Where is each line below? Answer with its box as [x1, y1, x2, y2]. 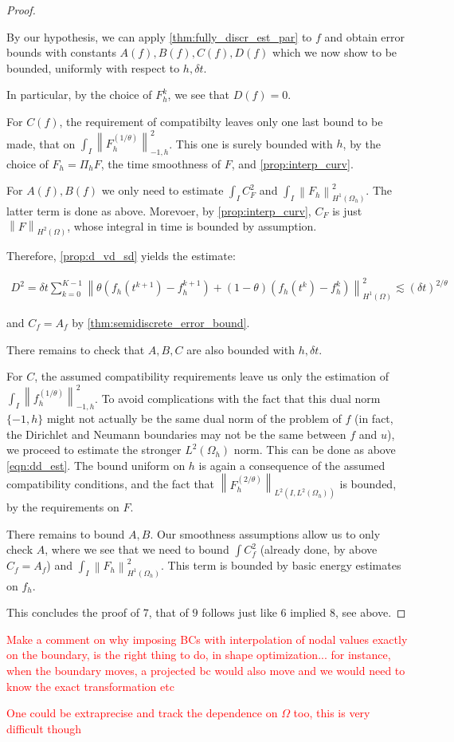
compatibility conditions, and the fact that [6, 476, 215, 492]
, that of [148, 604, 189, 621]
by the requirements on [6, 499, 119, 515]
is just [332, 202, 362, 219]
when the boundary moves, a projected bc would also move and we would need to [6, 661, 405, 678]
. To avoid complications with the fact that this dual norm [95, 389, 381, 406]
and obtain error [324, 28, 405, 45]
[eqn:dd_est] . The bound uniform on [6, 456, 186, 473]
